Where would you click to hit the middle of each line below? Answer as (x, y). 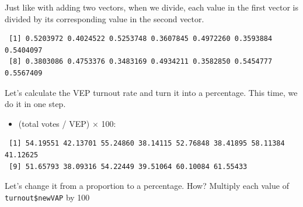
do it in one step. (35, 104)
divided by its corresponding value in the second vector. (105, 18)
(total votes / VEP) (54, 123)
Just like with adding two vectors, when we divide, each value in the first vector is (152, 7)
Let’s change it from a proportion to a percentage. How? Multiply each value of (147, 186)
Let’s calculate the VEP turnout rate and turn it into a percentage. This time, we (151, 92)
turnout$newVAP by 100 (47, 197)
